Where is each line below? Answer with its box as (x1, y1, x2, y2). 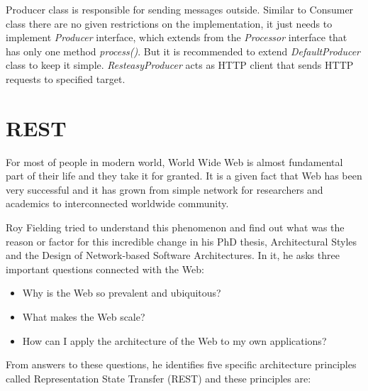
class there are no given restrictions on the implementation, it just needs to (6, 16, 333, 31)
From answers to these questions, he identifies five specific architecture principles (6, 357, 357, 372)
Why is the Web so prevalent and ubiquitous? (22, 285, 221, 300)
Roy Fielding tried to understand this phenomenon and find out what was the (6, 220, 345, 235)
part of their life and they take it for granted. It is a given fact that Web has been (6, 168, 362, 183)
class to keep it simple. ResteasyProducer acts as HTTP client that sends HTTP (6, 57, 354, 72)
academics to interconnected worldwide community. (6, 196, 229, 211)
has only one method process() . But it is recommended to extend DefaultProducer (6, 43, 360, 58)
